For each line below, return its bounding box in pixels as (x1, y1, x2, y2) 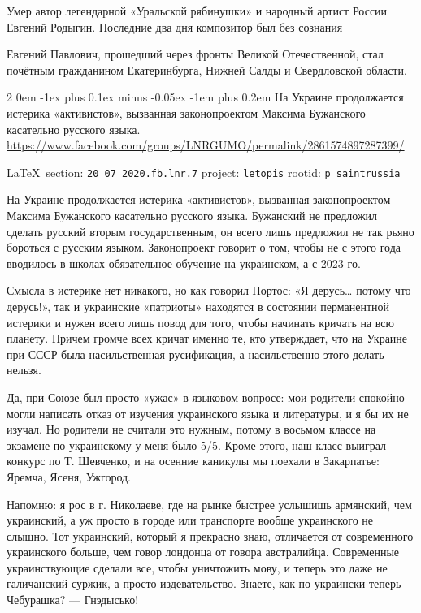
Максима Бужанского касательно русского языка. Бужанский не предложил (7, 207, 378, 223)
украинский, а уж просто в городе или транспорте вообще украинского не (7, 512, 373, 529)
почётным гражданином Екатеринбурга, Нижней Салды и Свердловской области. (7, 61, 407, 78)
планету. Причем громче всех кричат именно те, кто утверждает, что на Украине (7, 330, 408, 347)
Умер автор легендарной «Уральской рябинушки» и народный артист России (7, 2, 388, 19)
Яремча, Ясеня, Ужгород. (7, 468, 132, 485)
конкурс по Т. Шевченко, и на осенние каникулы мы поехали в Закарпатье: (7, 452, 380, 469)
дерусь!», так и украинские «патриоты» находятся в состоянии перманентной (7, 297, 390, 314)
